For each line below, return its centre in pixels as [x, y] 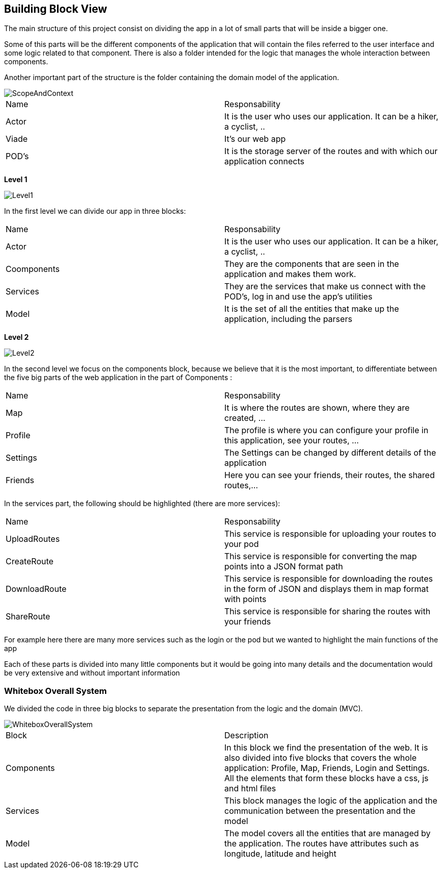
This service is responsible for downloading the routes [329, 579]
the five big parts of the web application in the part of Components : [118, 378]
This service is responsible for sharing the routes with [328, 612]
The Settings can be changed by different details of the [330, 453]
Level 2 [17, 337]
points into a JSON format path [284, 567]
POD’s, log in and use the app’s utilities [298, 297]
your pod [242, 544]
